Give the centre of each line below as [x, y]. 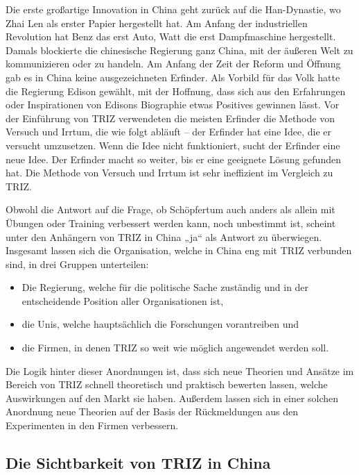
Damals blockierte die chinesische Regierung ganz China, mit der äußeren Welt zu [179, 50]
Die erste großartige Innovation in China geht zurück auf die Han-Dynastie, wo [173, 9]
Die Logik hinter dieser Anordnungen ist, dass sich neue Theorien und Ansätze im [180, 370]
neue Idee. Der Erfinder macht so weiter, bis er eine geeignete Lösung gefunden [173, 159]
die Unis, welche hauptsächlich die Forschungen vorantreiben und [160, 324]
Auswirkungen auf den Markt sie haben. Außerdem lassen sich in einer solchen [172, 398]
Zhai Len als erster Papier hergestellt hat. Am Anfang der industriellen [157, 23]
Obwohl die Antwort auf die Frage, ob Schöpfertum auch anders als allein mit [170, 209]
